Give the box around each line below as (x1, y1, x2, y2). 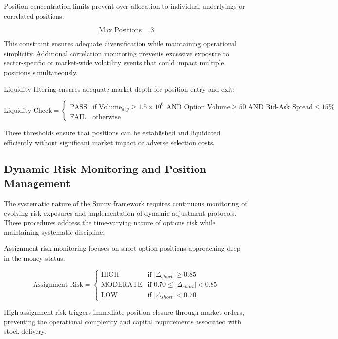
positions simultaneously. (4, 67, 78, 77)
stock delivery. (4, 326, 46, 336)
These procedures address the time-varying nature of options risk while (4, 217, 216, 227)
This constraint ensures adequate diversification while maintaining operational (4, 38, 237, 49)
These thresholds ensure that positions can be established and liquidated (4, 128, 221, 138)
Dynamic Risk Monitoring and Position (4, 161, 207, 176)
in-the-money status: (4, 252, 65, 263)
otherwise (92, 114, 121, 121)
